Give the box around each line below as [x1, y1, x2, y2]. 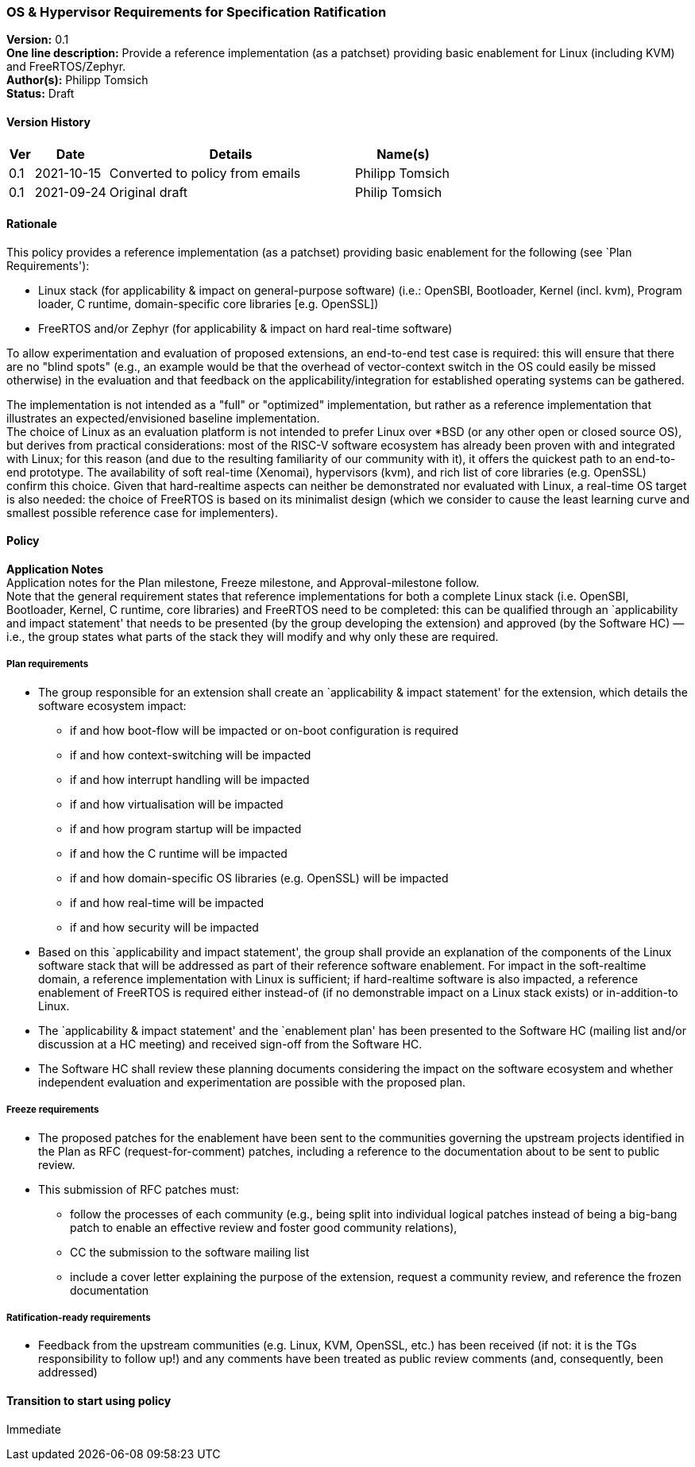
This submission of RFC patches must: [38, 1182, 239, 1196]
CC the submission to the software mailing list [70, 1245, 310, 1259]
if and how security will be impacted [70, 920, 259, 934]
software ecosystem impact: [38, 698, 187, 712]
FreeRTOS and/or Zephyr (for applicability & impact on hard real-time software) [38, 321, 453, 335]
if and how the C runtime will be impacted [70, 846, 288, 860]
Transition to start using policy [6, 1393, 172, 1407]
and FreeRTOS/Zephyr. [6, 60, 126, 74]
